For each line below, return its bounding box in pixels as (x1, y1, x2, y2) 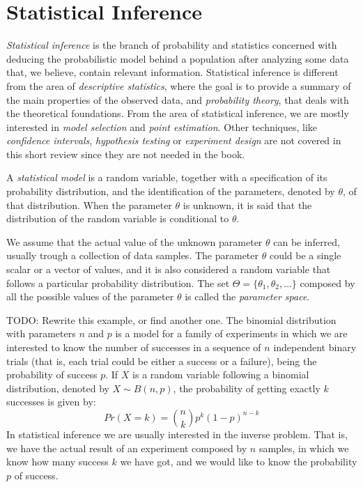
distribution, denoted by (6, 380, 109, 395)
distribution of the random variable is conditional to (6, 211, 229, 226)
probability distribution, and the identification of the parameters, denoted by (6, 184, 335, 199)
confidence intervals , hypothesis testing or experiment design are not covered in (6, 133, 341, 148)
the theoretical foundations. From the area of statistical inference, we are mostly (6, 106, 349, 121)
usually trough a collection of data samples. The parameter (6, 248, 259, 263)
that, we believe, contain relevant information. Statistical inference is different (6, 65, 339, 79)
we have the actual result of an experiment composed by (6, 440, 247, 455)
